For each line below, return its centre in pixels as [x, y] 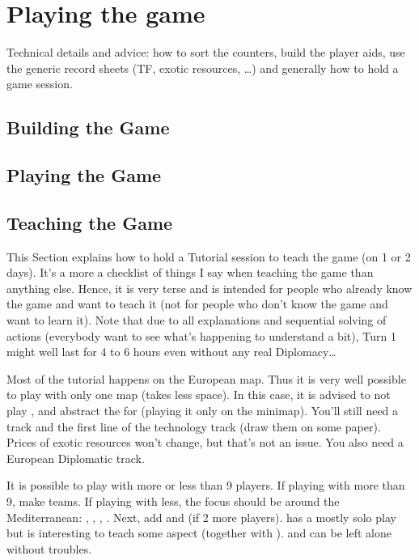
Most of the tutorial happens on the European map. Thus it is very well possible [206, 378]
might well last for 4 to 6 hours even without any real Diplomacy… [171, 352]
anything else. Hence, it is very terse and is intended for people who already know [209, 288]
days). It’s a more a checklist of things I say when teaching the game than [190, 272]
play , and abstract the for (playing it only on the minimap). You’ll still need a [203, 411]
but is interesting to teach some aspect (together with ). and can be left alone [199, 533]
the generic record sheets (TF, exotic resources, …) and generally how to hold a [203, 68]
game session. [40, 84]
